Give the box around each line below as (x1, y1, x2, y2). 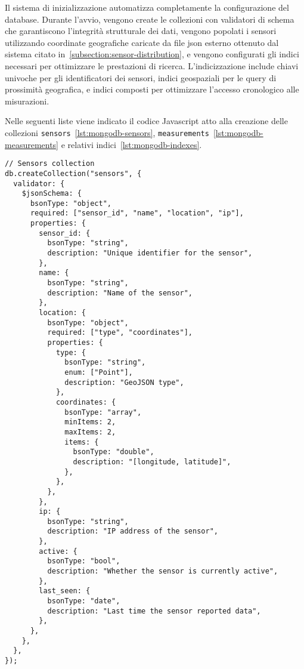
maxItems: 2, (64, 427, 116, 436)
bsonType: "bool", (47, 557, 120, 566)
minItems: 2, (64, 418, 116, 427)
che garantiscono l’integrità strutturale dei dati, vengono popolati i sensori (5, 24, 277, 37)
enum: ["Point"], (64, 368, 133, 377)
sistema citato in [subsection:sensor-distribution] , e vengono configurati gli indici (5, 48, 299, 60)
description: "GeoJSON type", (64, 378, 184, 387)
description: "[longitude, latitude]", (73, 457, 231, 466)
